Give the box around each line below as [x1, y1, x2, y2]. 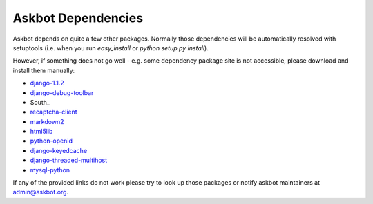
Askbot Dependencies [12, 10, 144, 25]
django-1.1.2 [30, 79, 65, 88]
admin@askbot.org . [12, 188, 69, 196]
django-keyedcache [30, 146, 88, 154]
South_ [30, 98, 50, 106]
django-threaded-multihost [30, 156, 108, 165]
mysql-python [30, 165, 70, 174]
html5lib [30, 127, 53, 136]
